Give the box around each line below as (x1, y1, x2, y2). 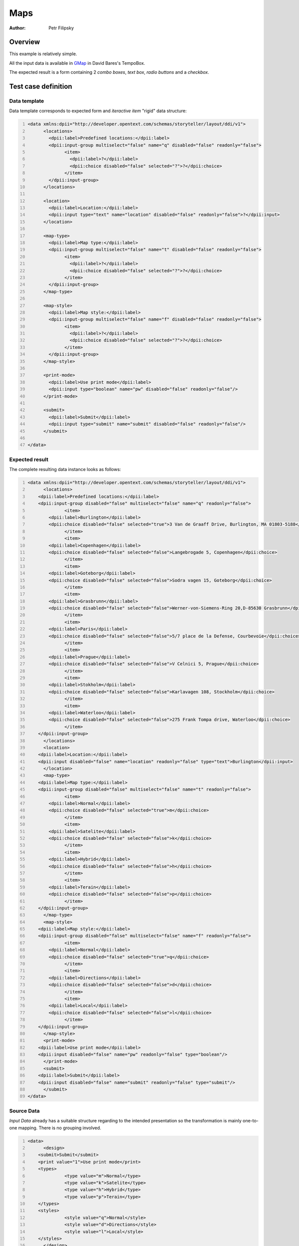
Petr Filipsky (48, 25, 74, 31)
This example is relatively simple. (9, 51, 77, 57)
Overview (9, 38, 40, 46)
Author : (9, 25, 26, 31)
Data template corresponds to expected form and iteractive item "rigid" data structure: (9, 108, 187, 114)
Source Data (9, 1107, 40, 1114)
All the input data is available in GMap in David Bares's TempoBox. (9, 60, 146, 66)
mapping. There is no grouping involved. (18, 1124, 102, 1131)
